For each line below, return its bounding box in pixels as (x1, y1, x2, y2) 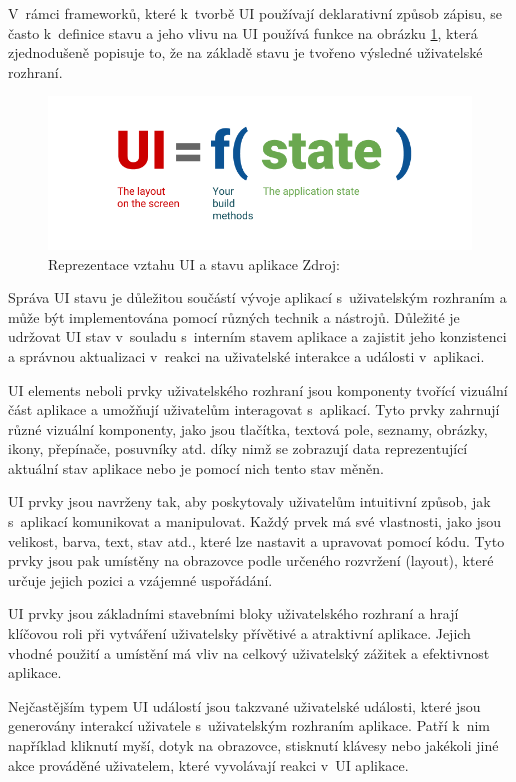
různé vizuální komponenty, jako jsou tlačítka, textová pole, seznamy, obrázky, (8, 418, 488, 439)
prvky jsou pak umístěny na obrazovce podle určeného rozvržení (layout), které (8, 550, 494, 571)
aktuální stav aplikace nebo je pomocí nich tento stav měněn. (8, 457, 384, 478)
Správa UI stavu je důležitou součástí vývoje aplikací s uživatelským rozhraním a (8, 287, 507, 308)
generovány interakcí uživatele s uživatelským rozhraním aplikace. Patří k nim (8, 715, 490, 736)
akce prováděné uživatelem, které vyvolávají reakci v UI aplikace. (8, 754, 409, 775)
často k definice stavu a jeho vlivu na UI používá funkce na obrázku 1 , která (8, 22, 478, 43)
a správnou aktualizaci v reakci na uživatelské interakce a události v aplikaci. (8, 345, 485, 366)
